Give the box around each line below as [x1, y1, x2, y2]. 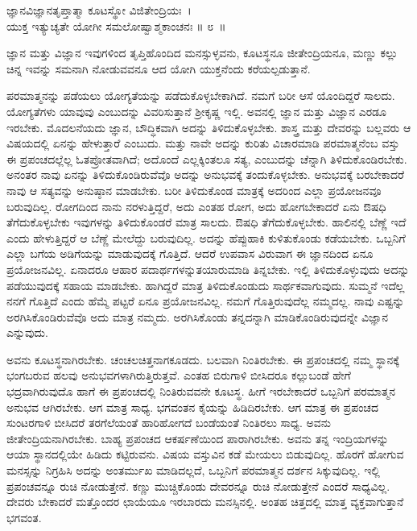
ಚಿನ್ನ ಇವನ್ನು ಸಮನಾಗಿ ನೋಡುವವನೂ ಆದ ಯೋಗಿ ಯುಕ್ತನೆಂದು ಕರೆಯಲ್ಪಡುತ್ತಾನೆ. [6, 60, 311, 77]
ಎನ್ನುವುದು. [6, 324, 48, 341]
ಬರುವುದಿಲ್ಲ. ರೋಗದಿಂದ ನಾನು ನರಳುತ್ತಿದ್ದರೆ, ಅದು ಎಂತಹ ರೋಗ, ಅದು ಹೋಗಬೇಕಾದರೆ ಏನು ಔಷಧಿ [6, 197, 386, 214]
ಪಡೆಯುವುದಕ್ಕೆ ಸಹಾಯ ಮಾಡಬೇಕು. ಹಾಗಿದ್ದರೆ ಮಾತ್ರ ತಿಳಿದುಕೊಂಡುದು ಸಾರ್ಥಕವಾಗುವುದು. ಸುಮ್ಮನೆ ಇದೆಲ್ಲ [6, 276, 405, 293]
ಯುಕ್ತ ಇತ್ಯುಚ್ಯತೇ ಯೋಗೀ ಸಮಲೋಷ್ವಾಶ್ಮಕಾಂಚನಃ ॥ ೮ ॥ [6, 17, 226, 34]
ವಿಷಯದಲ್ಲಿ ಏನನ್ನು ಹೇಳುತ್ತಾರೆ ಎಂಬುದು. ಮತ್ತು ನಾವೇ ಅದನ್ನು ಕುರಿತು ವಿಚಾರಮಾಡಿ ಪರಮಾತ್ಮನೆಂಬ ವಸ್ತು [6, 135, 400, 151]
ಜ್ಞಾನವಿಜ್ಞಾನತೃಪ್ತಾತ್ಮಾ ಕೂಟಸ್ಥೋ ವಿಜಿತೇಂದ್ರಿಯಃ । [6, 2, 192, 18]
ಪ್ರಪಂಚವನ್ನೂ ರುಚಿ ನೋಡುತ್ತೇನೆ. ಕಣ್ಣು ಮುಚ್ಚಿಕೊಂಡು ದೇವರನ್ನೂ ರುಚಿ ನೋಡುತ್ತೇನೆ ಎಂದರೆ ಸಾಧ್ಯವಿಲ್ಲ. [6, 477, 390, 494]
